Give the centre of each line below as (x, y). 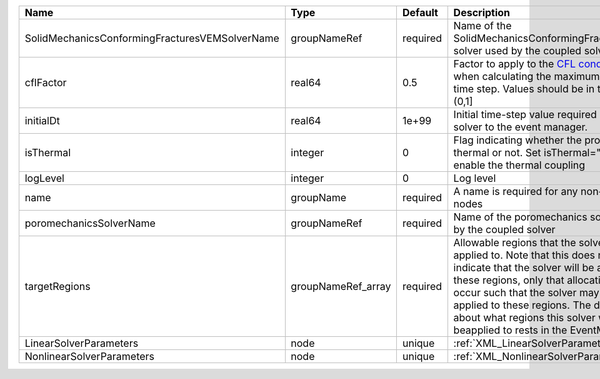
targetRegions (57, 286)
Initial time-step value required (525, 114)
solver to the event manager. (521, 127)
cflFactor (45, 82)
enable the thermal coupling (519, 165)
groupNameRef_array (341, 286)
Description (482, 12)
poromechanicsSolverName (90, 223)
